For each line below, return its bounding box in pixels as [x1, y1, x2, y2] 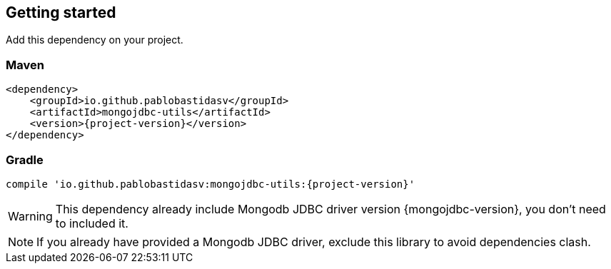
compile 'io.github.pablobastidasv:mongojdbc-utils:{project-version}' [6, 178, 415, 190]
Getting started [6, 4, 116, 21]
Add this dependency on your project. [6, 34, 183, 46]
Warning [8, 208, 53, 223]
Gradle [6, 152, 44, 167]
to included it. [55, 215, 128, 230]
